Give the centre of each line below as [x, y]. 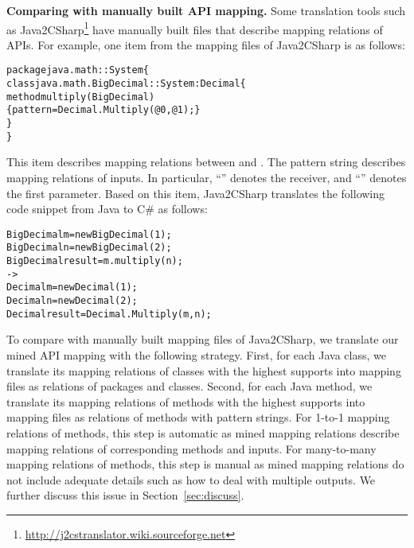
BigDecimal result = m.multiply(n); [95, 261]
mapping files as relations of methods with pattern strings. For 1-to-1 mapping [198, 417]
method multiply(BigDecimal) [81, 97]
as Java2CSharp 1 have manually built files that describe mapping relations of [195, 28]
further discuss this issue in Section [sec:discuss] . [125, 495]
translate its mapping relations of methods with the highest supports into [186, 401]
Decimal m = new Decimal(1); [72, 288]
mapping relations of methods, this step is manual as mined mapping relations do [205, 464]
